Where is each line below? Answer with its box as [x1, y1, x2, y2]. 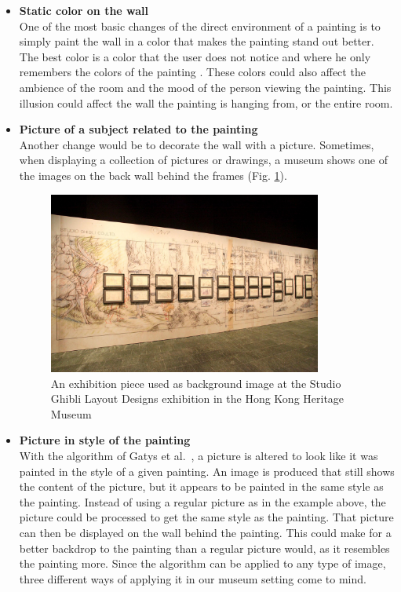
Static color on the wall [19, 2, 149, 18]
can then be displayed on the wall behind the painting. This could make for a [19, 524, 392, 541]
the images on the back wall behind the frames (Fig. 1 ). [19, 166, 287, 183]
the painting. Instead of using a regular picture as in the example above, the [19, 493, 386, 510]
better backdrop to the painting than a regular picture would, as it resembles [19, 539, 390, 556]
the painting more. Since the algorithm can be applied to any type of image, [19, 555, 386, 572]
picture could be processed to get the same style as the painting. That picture [19, 509, 394, 525]
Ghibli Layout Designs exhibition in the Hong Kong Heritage [50, 390, 344, 407]
